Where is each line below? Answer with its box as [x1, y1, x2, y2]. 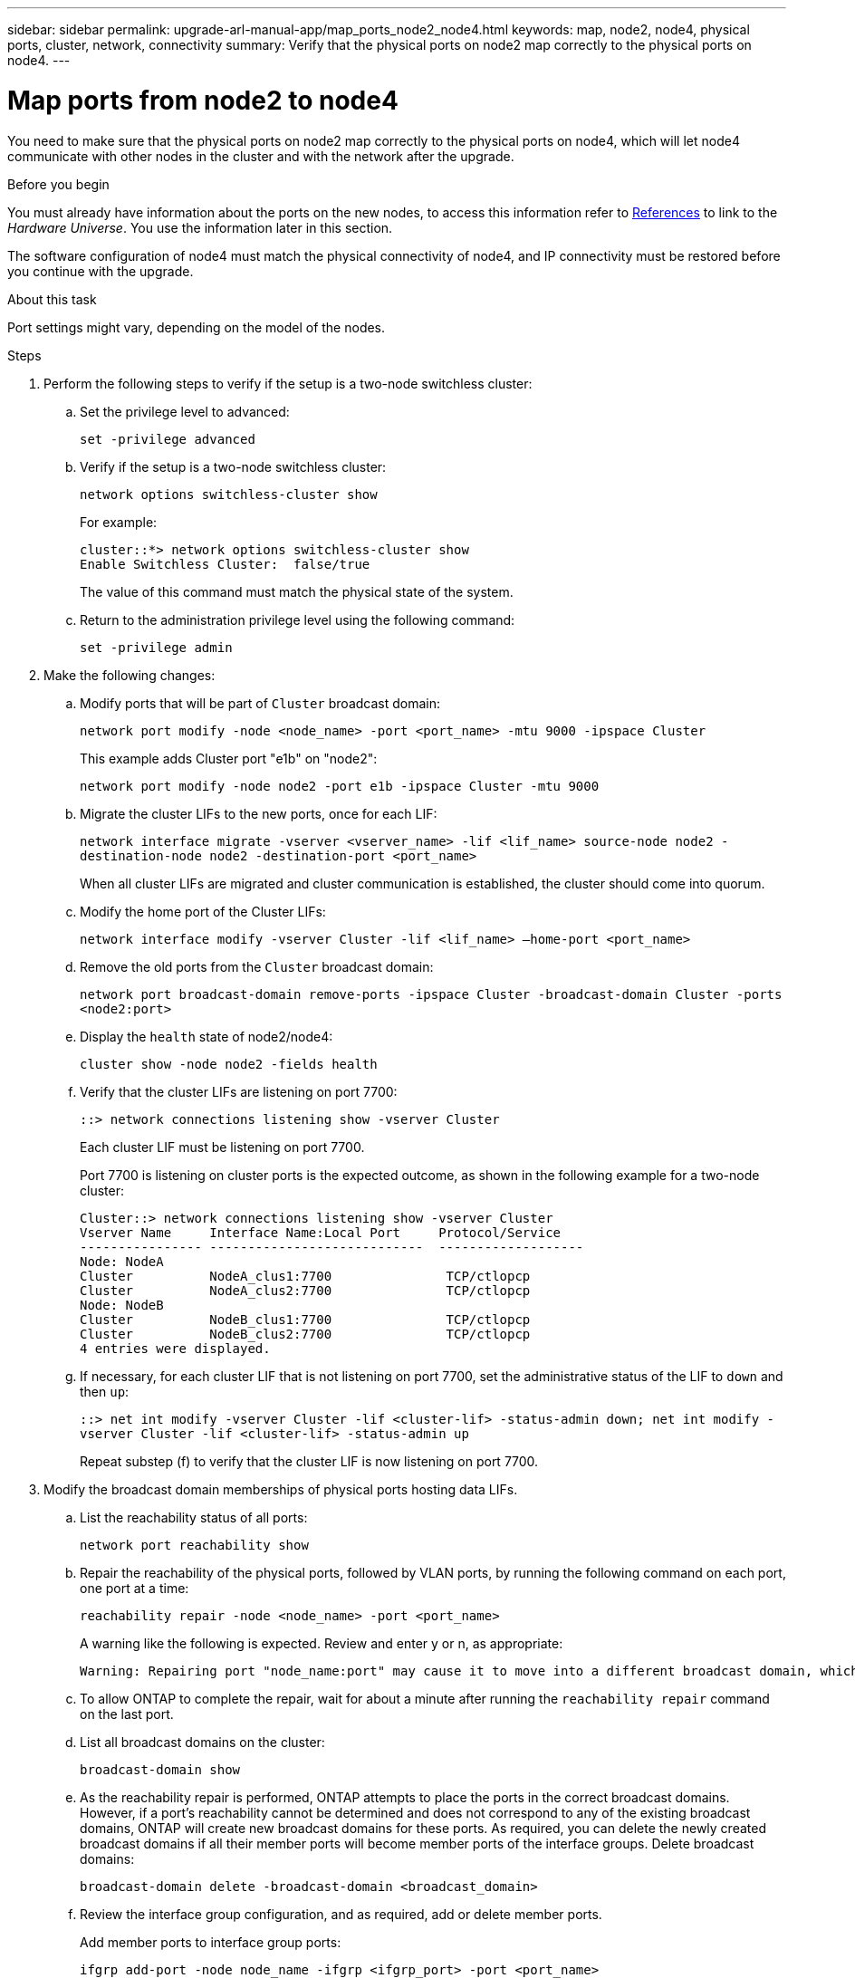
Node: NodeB [80, 1297, 164, 1312]
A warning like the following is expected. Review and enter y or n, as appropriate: [80, 1635, 563, 1651]
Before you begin [7, 176, 110, 192]
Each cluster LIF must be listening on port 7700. [80, 1138, 365, 1155]
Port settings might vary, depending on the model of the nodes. [7, 319, 386, 335]
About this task [7, 291, 97, 307]
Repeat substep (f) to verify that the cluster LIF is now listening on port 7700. [80, 1453, 539, 1469]
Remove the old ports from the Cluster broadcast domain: [80, 958, 434, 975]
